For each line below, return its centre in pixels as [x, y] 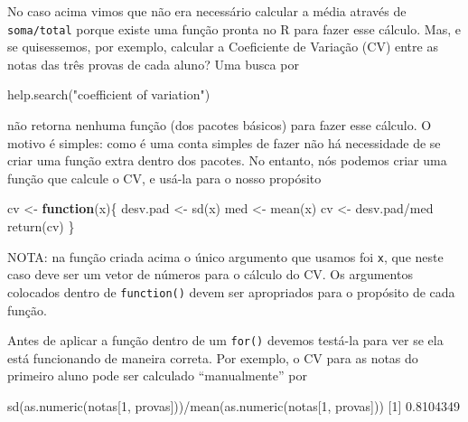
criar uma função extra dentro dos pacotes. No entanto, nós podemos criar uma [227, 160]
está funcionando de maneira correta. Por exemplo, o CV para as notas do [213, 357]
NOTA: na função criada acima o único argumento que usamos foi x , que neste [225, 256]
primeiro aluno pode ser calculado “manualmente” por [157, 375]
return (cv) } [41, 226]
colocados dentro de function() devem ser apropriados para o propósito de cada [231, 291]
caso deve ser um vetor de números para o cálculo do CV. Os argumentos [210, 274]
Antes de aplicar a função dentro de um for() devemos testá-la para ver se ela [225, 340]
